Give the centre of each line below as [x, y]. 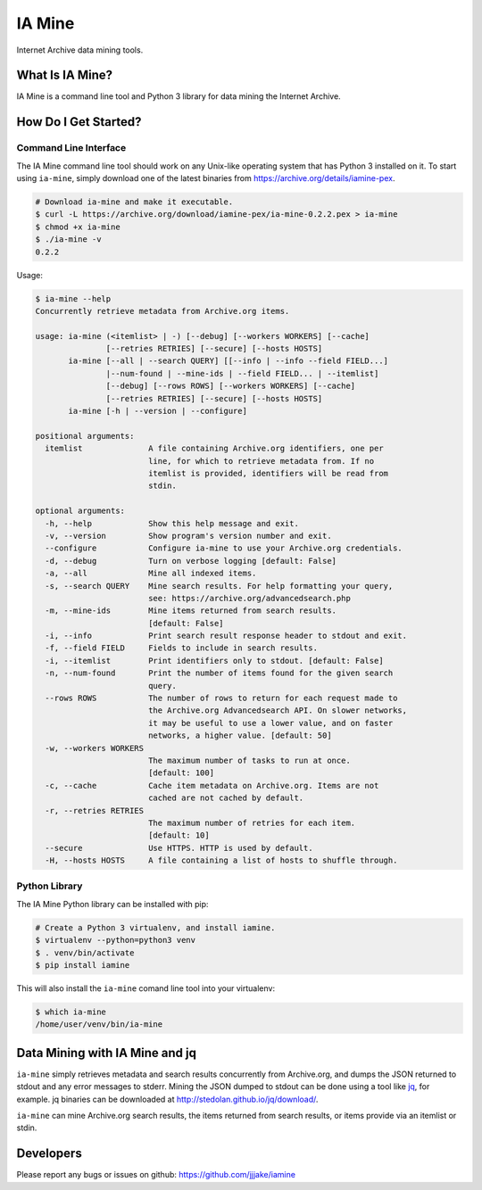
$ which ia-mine [71, 1012]
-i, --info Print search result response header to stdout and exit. [226, 636]
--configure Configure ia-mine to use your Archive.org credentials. [224, 548]
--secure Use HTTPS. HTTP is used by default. [179, 848]
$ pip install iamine [83, 965]
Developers [49, 1154]
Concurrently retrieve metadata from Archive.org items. [162, 311]
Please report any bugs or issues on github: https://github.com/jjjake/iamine [156, 1175]
